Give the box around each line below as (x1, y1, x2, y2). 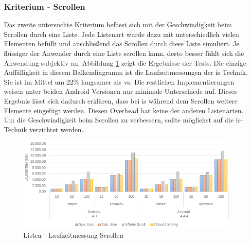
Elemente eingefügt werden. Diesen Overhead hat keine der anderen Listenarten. (4, 105, 244, 115)
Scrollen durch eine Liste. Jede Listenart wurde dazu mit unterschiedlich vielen (4, 29, 239, 39)
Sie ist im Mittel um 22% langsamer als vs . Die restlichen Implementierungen (4, 76, 234, 87)
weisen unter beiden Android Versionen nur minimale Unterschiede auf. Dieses (4, 86, 237, 96)
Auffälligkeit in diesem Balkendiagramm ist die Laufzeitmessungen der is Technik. (4, 67, 248, 77)
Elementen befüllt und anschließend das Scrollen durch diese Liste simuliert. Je (4, 38, 240, 49)
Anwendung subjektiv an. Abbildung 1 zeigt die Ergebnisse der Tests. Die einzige (4, 57, 246, 68)
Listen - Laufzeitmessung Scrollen (23, 229, 124, 240)
